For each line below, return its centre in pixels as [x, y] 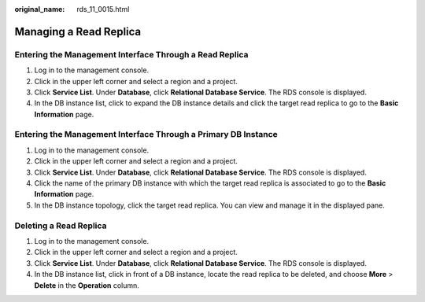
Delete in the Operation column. [87, 285]
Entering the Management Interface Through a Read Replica [131, 54]
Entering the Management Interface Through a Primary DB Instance [146, 134]
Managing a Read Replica [78, 31]
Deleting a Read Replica [61, 226]
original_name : [40, 9]
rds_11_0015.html [103, 9]
